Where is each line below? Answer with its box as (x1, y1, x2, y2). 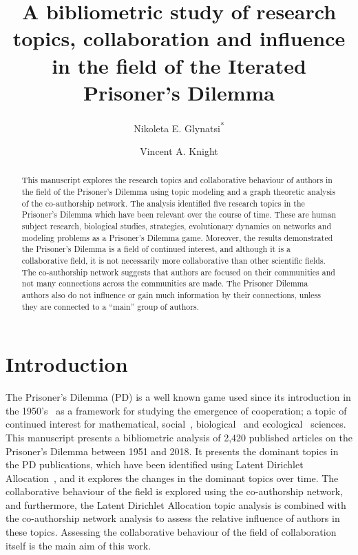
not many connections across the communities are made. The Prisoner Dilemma (21, 277, 308, 289)
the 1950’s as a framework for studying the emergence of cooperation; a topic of (6, 403, 347, 417)
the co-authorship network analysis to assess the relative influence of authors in (6, 511, 340, 525)
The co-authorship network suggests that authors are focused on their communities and (21, 266, 335, 277)
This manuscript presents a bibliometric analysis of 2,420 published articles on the (6, 430, 352, 444)
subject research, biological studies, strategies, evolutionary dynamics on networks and (21, 220, 332, 231)
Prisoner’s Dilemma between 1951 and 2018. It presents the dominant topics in (6, 443, 339, 458)
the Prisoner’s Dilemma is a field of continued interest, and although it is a (21, 243, 291, 255)
